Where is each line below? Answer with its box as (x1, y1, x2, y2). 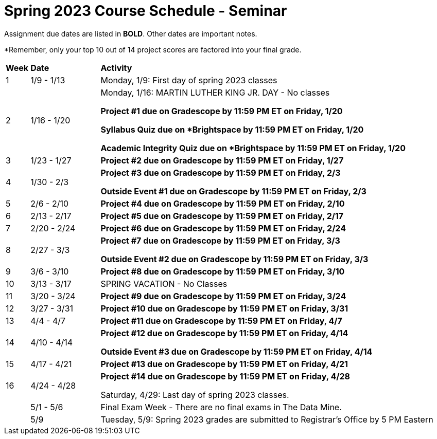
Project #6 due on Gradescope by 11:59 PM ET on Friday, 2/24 (100, 223, 346, 233)
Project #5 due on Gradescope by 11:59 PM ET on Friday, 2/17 (100, 210, 344, 221)
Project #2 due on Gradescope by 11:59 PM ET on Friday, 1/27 (100, 155, 344, 166)
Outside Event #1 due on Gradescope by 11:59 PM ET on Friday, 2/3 (100, 186, 366, 196)
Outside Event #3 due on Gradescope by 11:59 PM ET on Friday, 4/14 (100, 346, 373, 357)
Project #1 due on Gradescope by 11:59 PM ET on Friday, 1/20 (100, 105, 343, 116)
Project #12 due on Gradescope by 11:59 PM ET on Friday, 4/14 (100, 327, 348, 338)
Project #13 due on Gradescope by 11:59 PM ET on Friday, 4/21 (100, 358, 348, 369)
